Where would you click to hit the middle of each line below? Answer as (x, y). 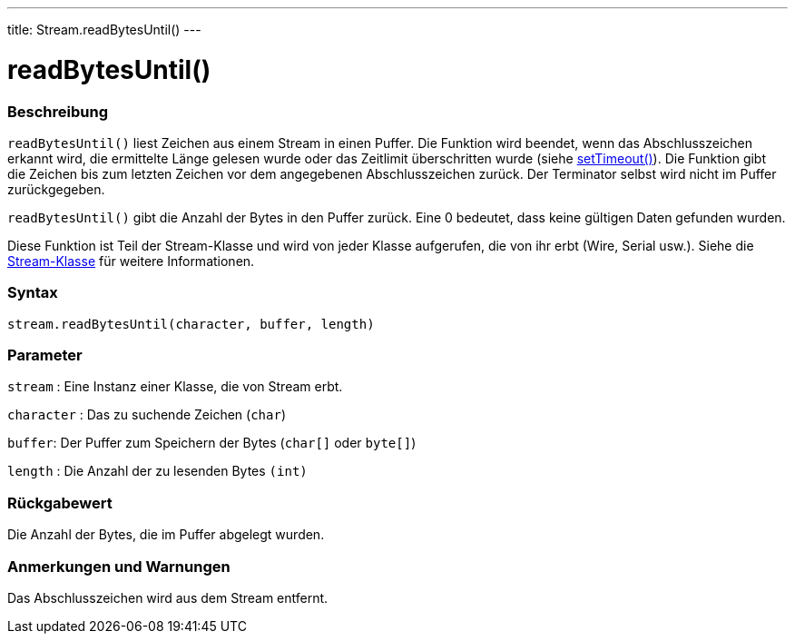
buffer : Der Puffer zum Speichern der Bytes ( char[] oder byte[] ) (212, 443)
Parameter (45, 355)
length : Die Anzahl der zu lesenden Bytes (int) (157, 471)
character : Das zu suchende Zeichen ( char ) (147, 415)
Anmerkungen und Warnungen (119, 566)
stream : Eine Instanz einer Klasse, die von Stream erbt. (175, 387)
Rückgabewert (60, 503)
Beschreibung (58, 111)
